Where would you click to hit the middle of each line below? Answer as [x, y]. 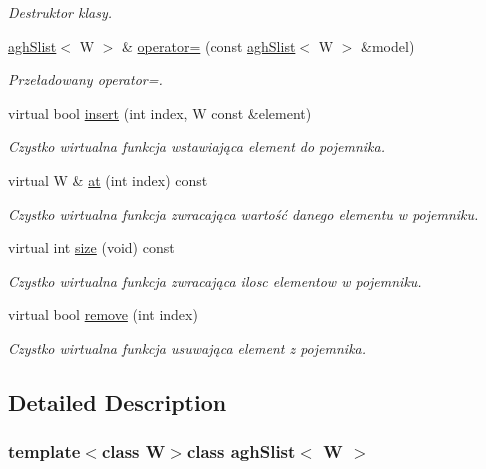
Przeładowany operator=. [85, 79]
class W [133, 451]
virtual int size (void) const [91, 247]
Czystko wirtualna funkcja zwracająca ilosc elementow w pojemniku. [215, 280]
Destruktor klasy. [60, 12]
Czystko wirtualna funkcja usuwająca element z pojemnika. [187, 347]
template [44, 451]
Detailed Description [117, 401]
